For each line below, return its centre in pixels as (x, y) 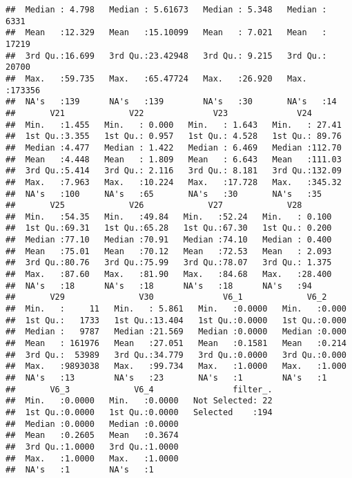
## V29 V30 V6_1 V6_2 (166, 297)
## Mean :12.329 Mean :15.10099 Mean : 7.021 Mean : (166, 33)
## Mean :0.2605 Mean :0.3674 (92, 436)
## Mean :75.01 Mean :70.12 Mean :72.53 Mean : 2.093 (169, 251)
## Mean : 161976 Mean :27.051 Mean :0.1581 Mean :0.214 (176, 344)
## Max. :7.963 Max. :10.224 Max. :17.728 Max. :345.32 (174, 182)
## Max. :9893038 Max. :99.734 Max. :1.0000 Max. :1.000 (176, 366)
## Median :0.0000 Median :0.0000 (92, 424)
